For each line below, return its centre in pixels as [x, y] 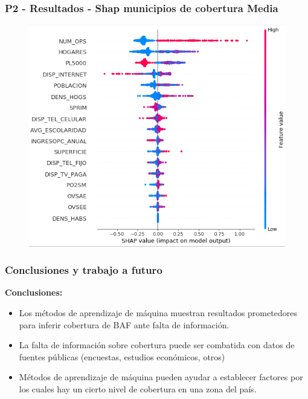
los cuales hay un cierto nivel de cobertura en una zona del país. [138, 388]
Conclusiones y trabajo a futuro [84, 270]
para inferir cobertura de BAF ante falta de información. [124, 324]
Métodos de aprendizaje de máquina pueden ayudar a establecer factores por [161, 377]
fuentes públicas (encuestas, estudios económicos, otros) [122, 356]
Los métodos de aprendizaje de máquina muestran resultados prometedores [158, 312]
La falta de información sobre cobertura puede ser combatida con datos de [157, 345]
